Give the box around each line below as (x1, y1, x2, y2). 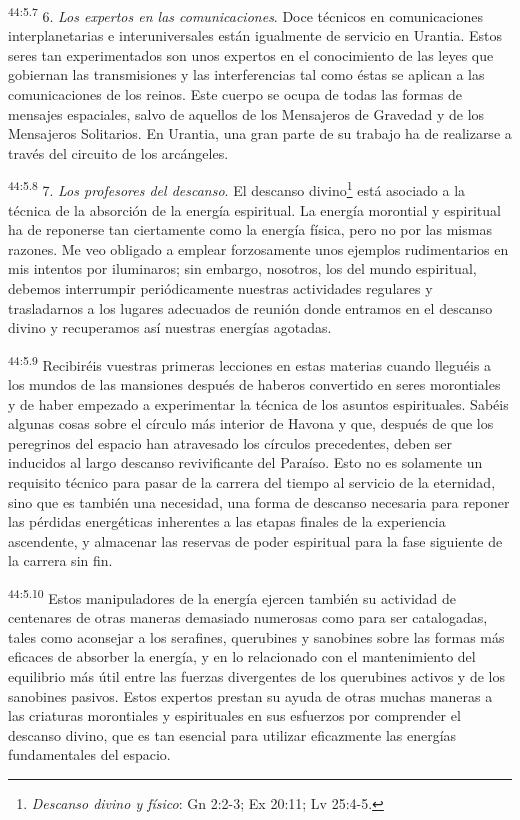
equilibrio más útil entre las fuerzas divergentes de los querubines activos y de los (8, 666, 505, 687)
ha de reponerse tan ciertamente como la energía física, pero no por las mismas (8, 219, 492, 240)
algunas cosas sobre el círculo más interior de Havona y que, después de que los (8, 413, 494, 434)
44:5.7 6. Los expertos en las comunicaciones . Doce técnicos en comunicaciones (8, 3, 483, 26)
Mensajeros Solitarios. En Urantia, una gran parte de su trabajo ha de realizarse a (8, 123, 512, 144)
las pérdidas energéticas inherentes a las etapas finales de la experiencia (8, 511, 446, 532)
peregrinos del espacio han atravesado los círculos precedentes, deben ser (8, 432, 453, 453)
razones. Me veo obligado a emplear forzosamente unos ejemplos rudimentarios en (8, 238, 509, 259)
